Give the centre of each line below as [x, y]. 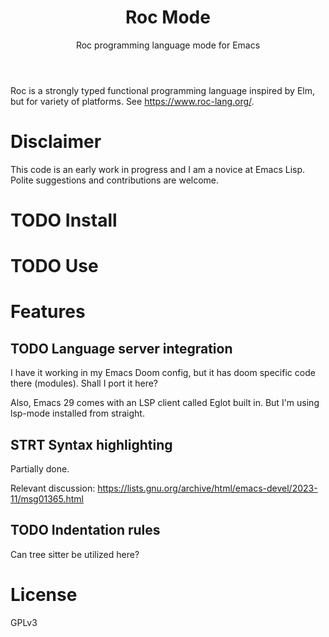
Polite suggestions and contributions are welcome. [115, 180]
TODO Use [54, 266]
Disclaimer [56, 142]
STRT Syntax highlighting [91, 444]
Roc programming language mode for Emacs [168, 45]
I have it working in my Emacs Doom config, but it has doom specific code [163, 373]
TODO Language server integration [121, 348]
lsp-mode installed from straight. [77, 413]
